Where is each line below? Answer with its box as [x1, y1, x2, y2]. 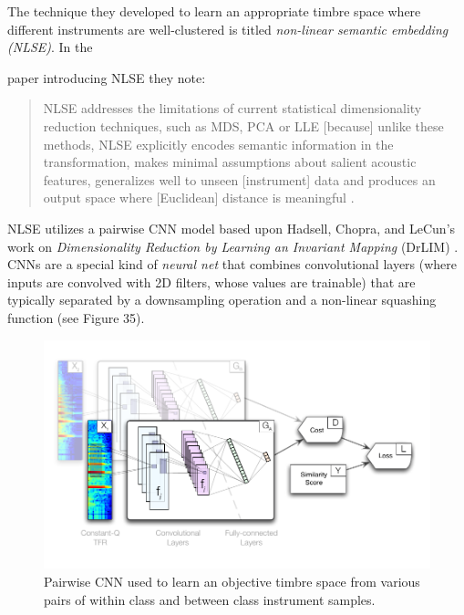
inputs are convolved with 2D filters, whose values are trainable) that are [7, 272, 416, 291]
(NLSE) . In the [7, 37, 93, 57]
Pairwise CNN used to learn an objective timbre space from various [44, 571, 420, 590]
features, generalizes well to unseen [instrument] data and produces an [43, 170, 436, 189]
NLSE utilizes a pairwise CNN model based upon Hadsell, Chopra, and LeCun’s [7, 218, 456, 237]
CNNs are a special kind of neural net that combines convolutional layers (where [7, 255, 458, 274]
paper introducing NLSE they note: [7, 68, 206, 87]
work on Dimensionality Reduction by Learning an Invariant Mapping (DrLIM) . [7, 236, 459, 255]
